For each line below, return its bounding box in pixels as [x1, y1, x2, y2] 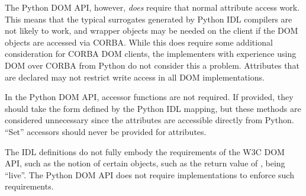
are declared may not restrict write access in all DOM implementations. [5, 70, 265, 83]
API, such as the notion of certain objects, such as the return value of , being [5, 157, 285, 169]
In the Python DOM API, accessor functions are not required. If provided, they [5, 91, 294, 103]
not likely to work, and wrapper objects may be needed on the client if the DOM [5, 24, 298, 37]
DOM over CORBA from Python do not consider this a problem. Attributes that [5, 59, 299, 71]
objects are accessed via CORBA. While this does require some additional [5, 36, 273, 48]
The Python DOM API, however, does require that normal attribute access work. [5, 1, 300, 13]
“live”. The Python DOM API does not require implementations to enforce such [5, 168, 294, 181]
